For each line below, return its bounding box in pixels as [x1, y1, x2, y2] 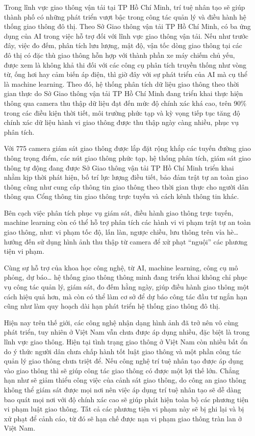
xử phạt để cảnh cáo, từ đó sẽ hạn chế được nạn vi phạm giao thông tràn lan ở [4, 413, 242, 423]
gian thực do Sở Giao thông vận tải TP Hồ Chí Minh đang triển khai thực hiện [4, 88, 243, 98]
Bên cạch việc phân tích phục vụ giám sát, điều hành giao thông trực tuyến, [4, 207, 233, 218]
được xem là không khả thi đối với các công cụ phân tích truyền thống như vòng [4, 59, 247, 70]
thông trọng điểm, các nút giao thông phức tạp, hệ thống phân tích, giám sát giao [4, 152, 251, 163]
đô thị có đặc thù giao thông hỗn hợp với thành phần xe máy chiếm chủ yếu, [4, 49, 235, 60]
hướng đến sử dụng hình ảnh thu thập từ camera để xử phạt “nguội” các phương [4, 236, 248, 246]
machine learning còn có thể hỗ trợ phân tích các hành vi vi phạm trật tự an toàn [4, 217, 251, 227]
